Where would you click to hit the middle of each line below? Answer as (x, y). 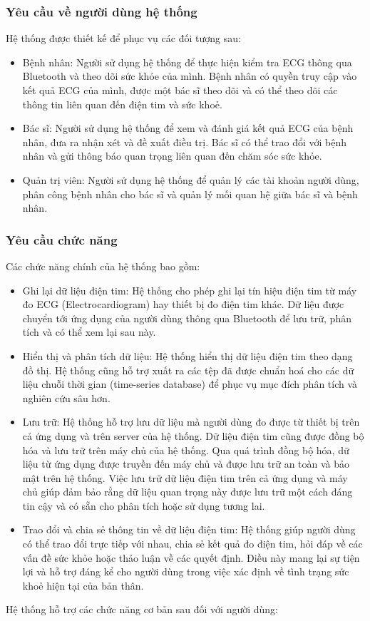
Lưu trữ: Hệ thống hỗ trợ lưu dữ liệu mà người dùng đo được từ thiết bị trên (191, 422)
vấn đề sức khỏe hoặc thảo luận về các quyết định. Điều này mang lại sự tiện (191, 557)
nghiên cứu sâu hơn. (66, 397)
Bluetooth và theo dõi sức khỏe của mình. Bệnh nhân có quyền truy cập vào (190, 76)
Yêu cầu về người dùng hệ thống (102, 11)
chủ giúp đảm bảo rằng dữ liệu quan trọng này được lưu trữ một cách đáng (187, 492)
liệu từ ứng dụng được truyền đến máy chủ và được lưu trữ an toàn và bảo (186, 464)
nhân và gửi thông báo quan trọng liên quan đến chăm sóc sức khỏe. (172, 156)
